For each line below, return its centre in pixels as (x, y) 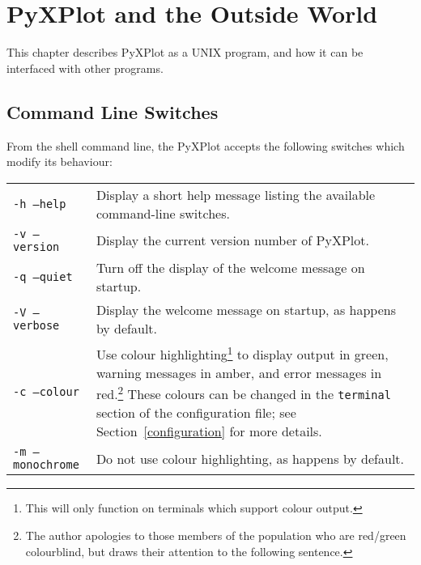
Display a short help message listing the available (236, 194)
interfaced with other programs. (85, 68)
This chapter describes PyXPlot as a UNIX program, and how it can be (185, 52)
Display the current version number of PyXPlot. (232, 240)
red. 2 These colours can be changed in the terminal (243, 393)
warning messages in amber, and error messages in (239, 373)
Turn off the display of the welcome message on (230, 267)
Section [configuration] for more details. (209, 431)
